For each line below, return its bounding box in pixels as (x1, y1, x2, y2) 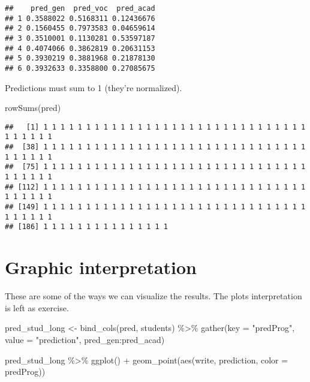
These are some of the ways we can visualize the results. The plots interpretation (5, 290, 302, 302)
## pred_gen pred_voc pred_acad (5, 4, 155, 13)
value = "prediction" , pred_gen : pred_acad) (5, 333, 165, 345)
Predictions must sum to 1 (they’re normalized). (5, 81, 182, 94)
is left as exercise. (5, 301, 69, 314)
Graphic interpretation (5, 255, 197, 279)
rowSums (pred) (5, 101, 61, 114)
